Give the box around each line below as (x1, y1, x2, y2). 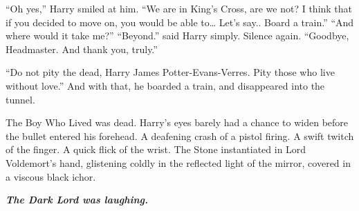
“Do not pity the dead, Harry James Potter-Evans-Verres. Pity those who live (6, 65, 335, 79)
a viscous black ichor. (6, 169, 96, 183)
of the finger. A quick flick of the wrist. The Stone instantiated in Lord (6, 142, 306, 157)
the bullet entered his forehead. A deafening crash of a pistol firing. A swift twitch (6, 128, 354, 143)
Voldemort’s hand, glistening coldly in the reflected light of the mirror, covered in (6, 155, 351, 170)
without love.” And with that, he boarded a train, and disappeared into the (6, 78, 325, 92)
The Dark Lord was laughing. (6, 192, 148, 207)
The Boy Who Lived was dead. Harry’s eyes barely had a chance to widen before (6, 115, 349, 130)
